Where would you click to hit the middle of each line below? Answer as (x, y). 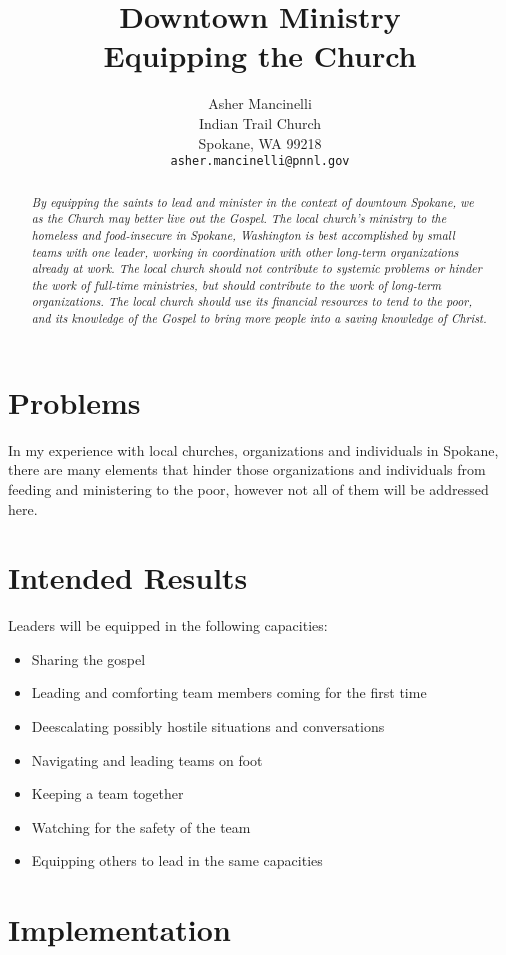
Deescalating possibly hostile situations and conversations (208, 726)
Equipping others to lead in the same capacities (177, 860)
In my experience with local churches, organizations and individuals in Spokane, (253, 449)
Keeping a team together (107, 793)
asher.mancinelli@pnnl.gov (260, 161)
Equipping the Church (260, 55)
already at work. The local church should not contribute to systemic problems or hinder (256, 268)
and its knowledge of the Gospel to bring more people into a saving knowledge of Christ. (259, 318)
